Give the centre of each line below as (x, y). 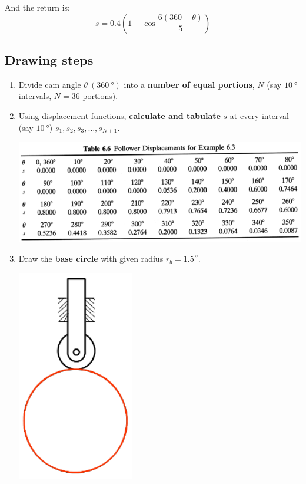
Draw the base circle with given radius (91, 259)
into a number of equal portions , (189, 84)
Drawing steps (49, 59)
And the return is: (38, 7)
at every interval (259, 115)
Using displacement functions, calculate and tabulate (119, 115)
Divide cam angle (50, 84)
